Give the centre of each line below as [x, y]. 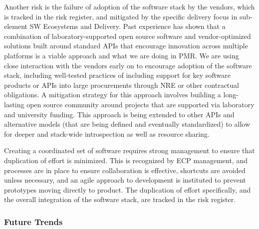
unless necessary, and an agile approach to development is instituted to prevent [125, 180]
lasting [14, 104]
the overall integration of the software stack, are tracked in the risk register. [120, 199]
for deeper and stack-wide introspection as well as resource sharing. [107, 133]
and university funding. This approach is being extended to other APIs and [119, 114]
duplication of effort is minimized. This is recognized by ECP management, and [126, 160]
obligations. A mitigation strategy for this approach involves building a [113, 95]
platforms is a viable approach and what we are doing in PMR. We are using [122, 55]
